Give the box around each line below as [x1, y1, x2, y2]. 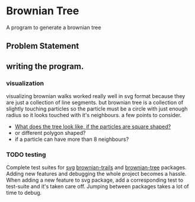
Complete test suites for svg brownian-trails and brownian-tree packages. [6, 164, 187, 171]
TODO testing [6, 150, 46, 159]
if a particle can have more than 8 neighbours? [14, 135, 129, 143]
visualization [6, 79, 44, 87]
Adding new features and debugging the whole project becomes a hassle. [6, 171, 187, 178]
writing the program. [6, 61, 84, 71]
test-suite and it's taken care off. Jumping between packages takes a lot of [6, 183, 190, 190]
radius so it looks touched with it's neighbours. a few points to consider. [6, 112, 182, 119]
